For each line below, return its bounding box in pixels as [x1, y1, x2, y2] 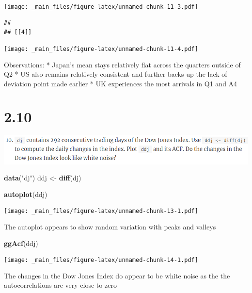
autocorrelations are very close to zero [4, 280, 117, 290]
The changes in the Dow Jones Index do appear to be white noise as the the [4, 270, 230, 280]
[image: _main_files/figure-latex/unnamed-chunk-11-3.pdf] [4, 3, 198, 10]
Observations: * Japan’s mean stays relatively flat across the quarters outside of [4, 59, 241, 69]
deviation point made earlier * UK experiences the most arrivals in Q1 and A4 [4, 78, 237, 88]
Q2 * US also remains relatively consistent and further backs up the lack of [4, 69, 227, 79]
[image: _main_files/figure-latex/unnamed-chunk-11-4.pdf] [4, 45, 198, 52]
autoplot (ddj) [4, 189, 47, 199]
